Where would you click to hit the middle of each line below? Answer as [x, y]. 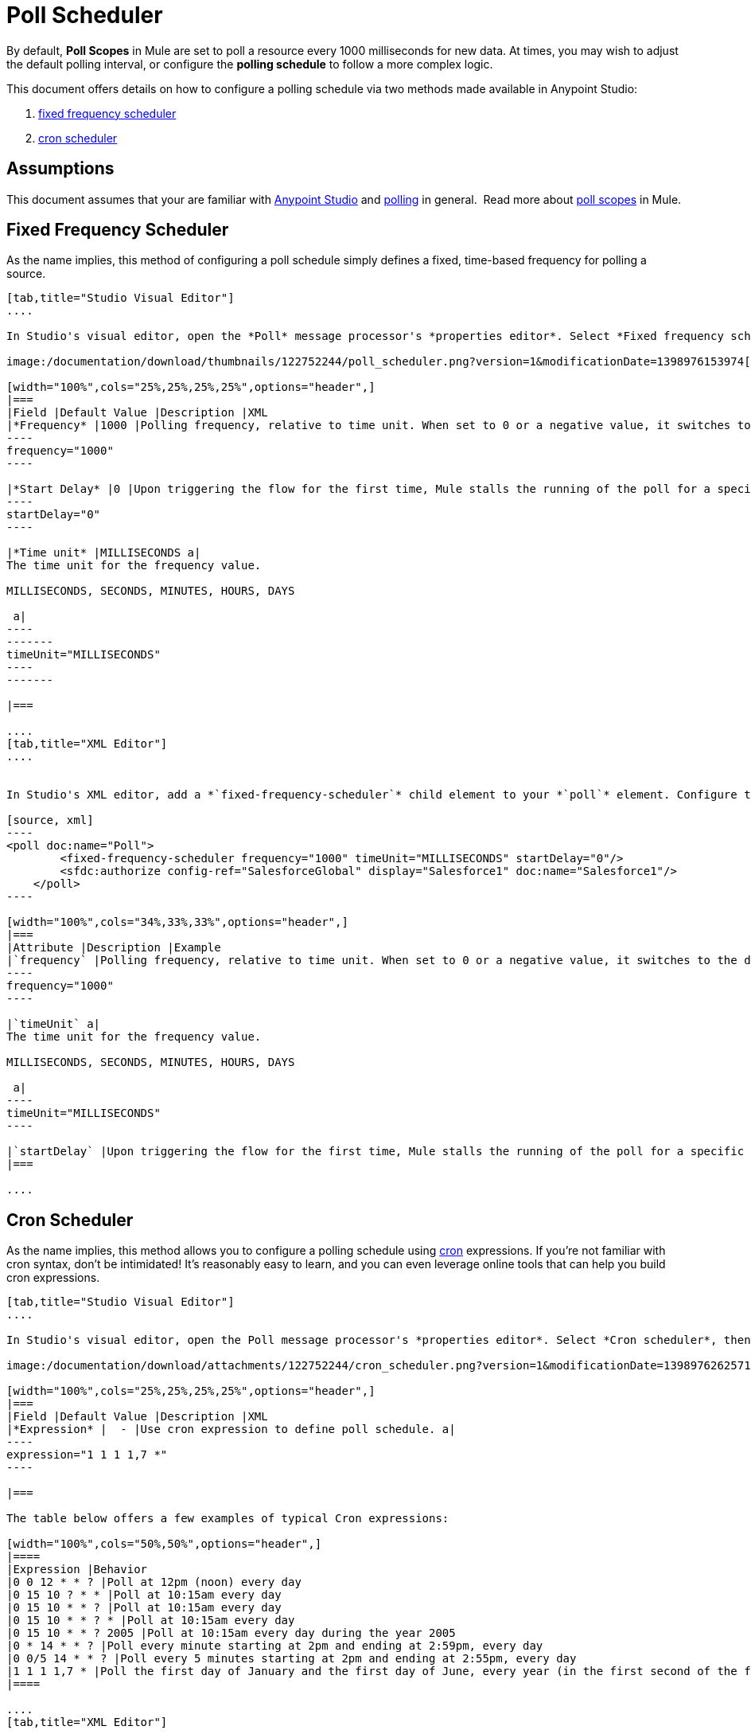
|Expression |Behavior [77, 1570]
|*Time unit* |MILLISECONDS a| [104, 553]
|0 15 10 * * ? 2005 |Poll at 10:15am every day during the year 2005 [231, 1633]
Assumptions [60, 169]
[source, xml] [50, 820]
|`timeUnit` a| [54, 1024]
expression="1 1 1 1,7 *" [87, 1455]
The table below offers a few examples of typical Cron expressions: [228, 1519]
